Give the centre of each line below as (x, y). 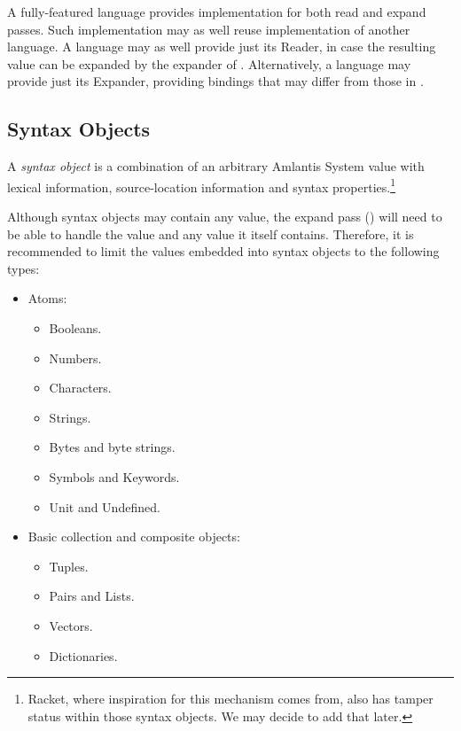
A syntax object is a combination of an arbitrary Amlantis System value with (216, 166)
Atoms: (47, 298)
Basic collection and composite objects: (134, 537)
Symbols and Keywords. (114, 476)
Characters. (80, 388)
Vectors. (71, 625)
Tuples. (69, 566)
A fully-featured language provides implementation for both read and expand (217, 12)
